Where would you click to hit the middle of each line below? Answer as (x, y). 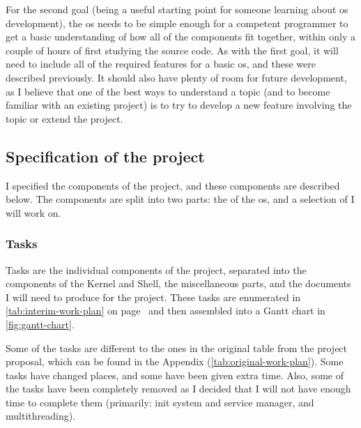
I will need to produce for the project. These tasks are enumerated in (153, 297)
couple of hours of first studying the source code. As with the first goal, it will (172, 50)
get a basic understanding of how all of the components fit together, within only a (180, 37)
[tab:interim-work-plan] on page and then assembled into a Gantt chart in (166, 311)
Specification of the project (105, 156)
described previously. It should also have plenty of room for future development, (176, 77)
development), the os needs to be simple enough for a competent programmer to (177, 23)
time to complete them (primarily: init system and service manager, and (160, 402)
